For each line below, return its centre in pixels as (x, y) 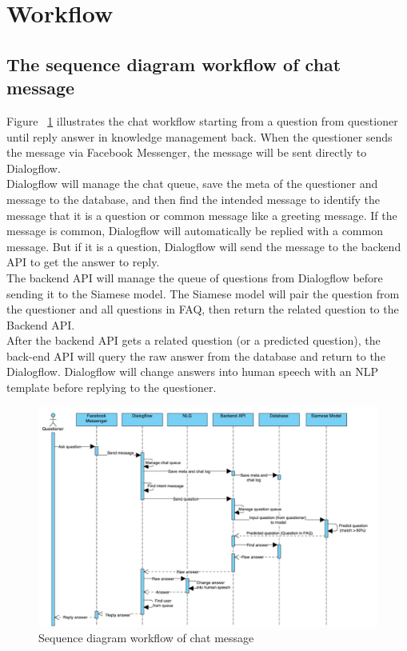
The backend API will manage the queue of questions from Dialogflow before (195, 277)
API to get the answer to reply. (83, 262)
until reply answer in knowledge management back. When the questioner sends (200, 136)
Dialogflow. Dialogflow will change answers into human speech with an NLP (192, 371)
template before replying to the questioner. (112, 387)
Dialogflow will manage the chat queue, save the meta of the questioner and (192, 184)
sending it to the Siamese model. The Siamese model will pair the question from (203, 293)
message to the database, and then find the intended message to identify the (194, 199)
